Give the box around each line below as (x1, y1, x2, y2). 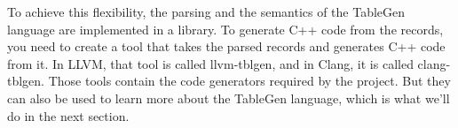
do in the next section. (7, 106, 130, 124)
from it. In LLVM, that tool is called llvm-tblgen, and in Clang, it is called (7, 54, 414, 72)
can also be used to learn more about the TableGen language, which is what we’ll (7, 88, 450, 107)
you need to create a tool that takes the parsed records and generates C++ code (7, 37, 446, 56)
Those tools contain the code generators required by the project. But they (48, 72, 451, 90)
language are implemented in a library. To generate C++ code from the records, (7, 19, 444, 38)
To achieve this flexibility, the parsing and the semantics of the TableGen (7, 3, 406, 20)
